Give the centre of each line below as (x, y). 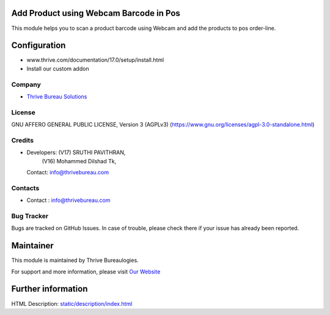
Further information (50, 289)
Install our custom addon (58, 69)
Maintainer (33, 246)
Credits (22, 140)
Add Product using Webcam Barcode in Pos (96, 13)
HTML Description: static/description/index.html (72, 303)
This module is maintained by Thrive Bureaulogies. (75, 261)
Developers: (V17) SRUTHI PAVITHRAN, (76, 152)
